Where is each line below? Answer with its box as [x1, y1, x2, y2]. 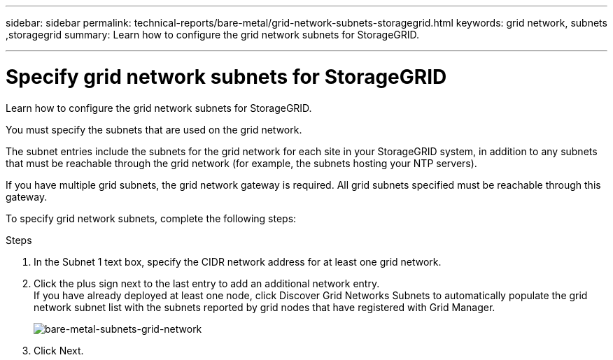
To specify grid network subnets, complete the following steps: [6, 212, 297, 224]
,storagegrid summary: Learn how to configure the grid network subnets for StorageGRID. [6, 29, 420, 41]
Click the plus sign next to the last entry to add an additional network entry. [34, 277, 380, 289]
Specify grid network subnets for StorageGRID [6, 64, 447, 89]
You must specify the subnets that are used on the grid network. [6, 123, 302, 136]
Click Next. [34, 344, 84, 357]
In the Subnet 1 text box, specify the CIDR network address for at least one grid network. [34, 255, 442, 268]
